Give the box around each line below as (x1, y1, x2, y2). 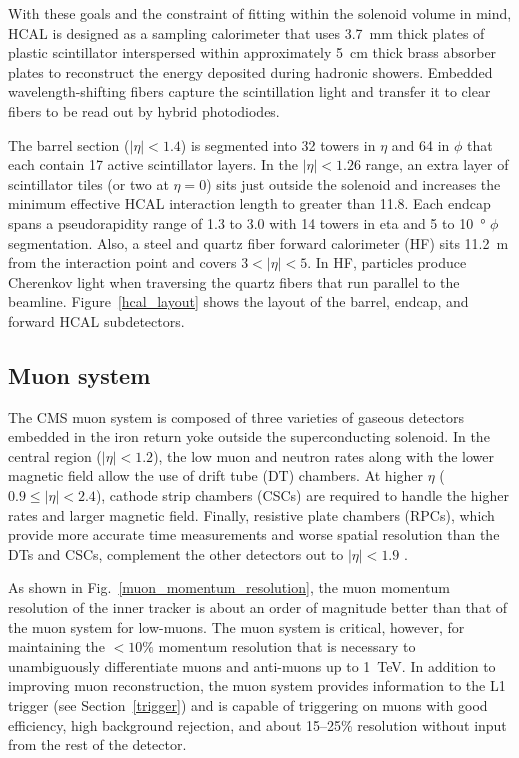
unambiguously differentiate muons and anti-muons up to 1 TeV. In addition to (8, 655, 496, 676)
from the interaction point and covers (8, 252, 237, 273)
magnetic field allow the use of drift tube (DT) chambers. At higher (8, 465, 424, 486)
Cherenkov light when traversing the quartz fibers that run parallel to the (8, 271, 460, 292)
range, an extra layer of (365, 154, 509, 175)
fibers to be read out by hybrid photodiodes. (8, 100, 280, 121)
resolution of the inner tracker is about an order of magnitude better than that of (8, 597, 508, 618)
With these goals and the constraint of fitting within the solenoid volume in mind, (8, 3, 512, 23)
